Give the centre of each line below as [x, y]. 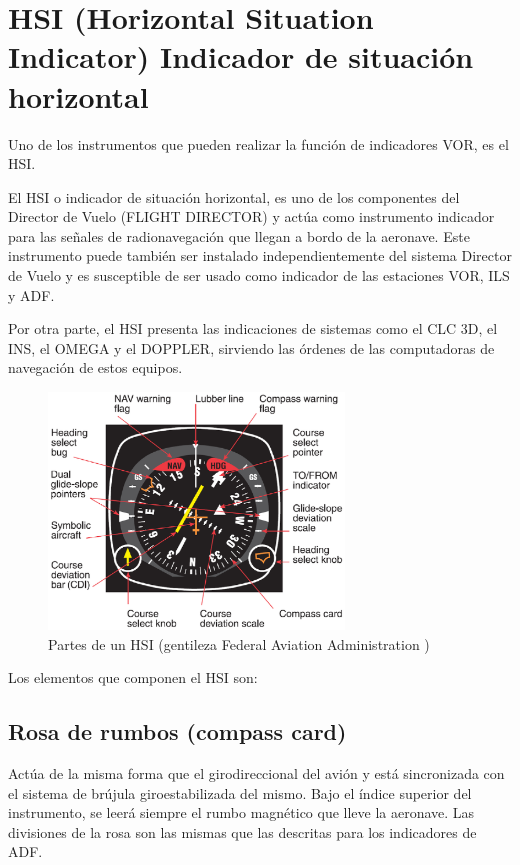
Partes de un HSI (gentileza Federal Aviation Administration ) [239, 643]
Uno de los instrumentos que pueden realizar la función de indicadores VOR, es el [258, 143]
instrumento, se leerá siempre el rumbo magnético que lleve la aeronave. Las [241, 812]
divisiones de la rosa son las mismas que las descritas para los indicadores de [242, 831]
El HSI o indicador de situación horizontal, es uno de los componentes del [234, 196]
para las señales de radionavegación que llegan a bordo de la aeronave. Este [239, 235]
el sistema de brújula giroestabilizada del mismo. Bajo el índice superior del [240, 792]
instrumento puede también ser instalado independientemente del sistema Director [260, 255]
